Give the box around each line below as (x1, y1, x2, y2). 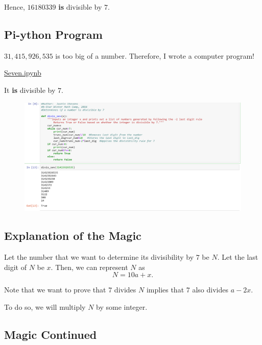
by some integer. (96, 301, 148, 312)
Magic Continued (4, 326, 97, 342)
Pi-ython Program (4, 26, 103, 42)
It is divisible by (4, 84, 56, 95)
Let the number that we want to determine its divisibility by (4, 252, 194, 262)
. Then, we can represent (51, 261, 128, 272)
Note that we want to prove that (4, 284, 106, 295)
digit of (4, 261, 27, 272)
